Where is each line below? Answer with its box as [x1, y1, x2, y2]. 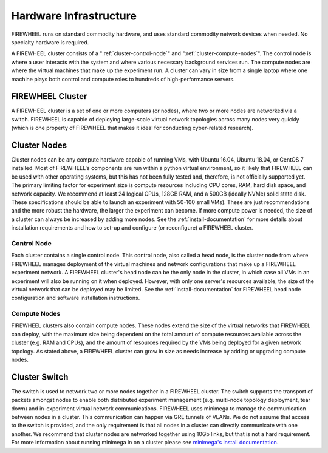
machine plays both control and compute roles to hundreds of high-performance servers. [11, 75, 235, 83]
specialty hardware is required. [11, 38, 89, 46]
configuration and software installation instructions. [11, 295, 140, 302]
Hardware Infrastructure [11, 9, 137, 22]
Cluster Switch [11, 372, 69, 382]
